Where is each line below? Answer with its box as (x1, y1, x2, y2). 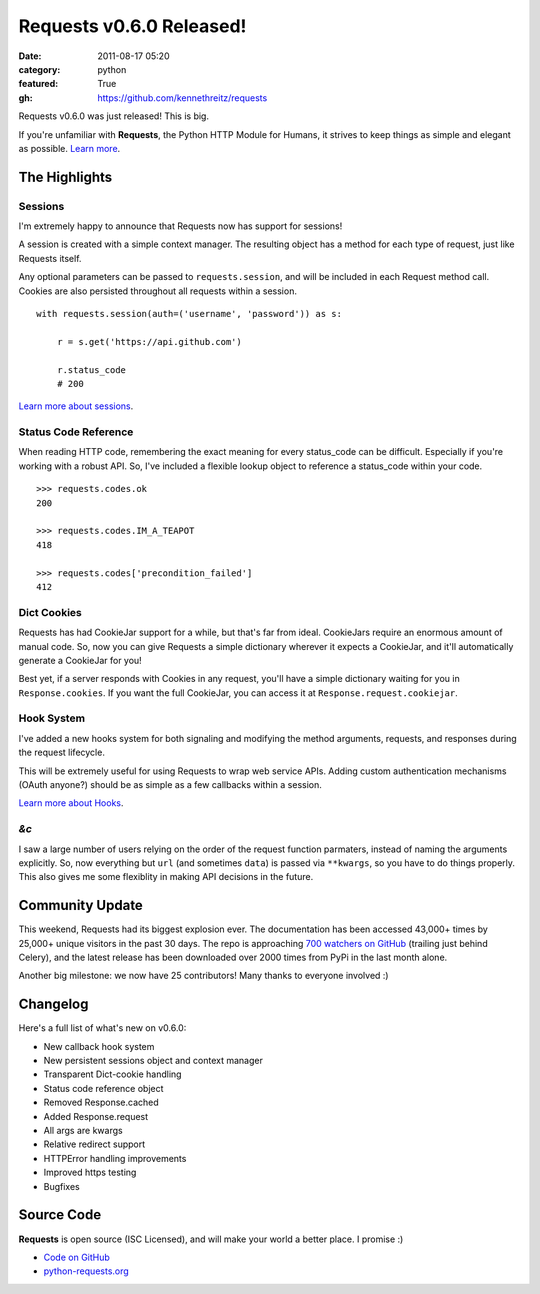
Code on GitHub (43, 1251, 110, 1263)
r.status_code (56, 364, 127, 375)
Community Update (18, 897, 144, 914)
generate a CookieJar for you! (18, 654, 142, 666)
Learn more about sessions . (18, 400, 134, 412)
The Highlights (18, 168, 113, 185)
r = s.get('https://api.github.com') (56, 336, 242, 347)
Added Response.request (43, 1110, 149, 1122)
